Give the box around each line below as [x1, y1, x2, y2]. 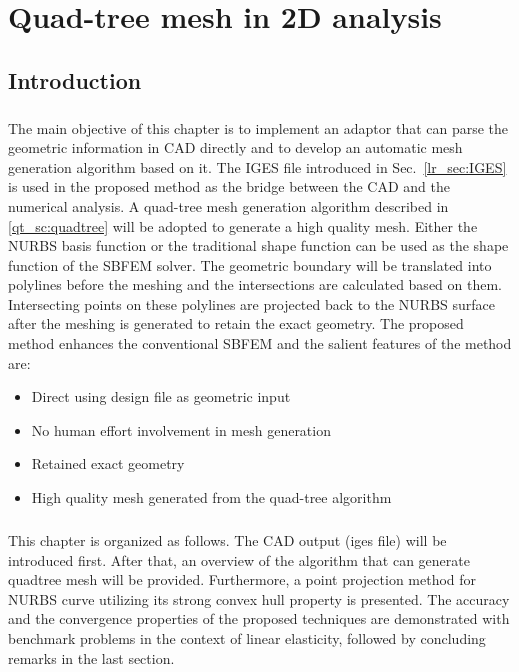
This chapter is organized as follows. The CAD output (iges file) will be [8, 530, 447, 550]
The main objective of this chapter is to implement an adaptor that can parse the [8, 117, 509, 138]
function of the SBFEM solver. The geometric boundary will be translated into [8, 254, 492, 275]
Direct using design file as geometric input [31, 386, 291, 407]
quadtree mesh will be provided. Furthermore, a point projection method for [8, 569, 477, 590]
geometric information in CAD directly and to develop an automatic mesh [8, 137, 463, 158]
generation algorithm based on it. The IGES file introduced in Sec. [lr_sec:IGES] [8, 156, 507, 177]
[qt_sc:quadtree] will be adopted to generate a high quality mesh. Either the [8, 215, 478, 236]
